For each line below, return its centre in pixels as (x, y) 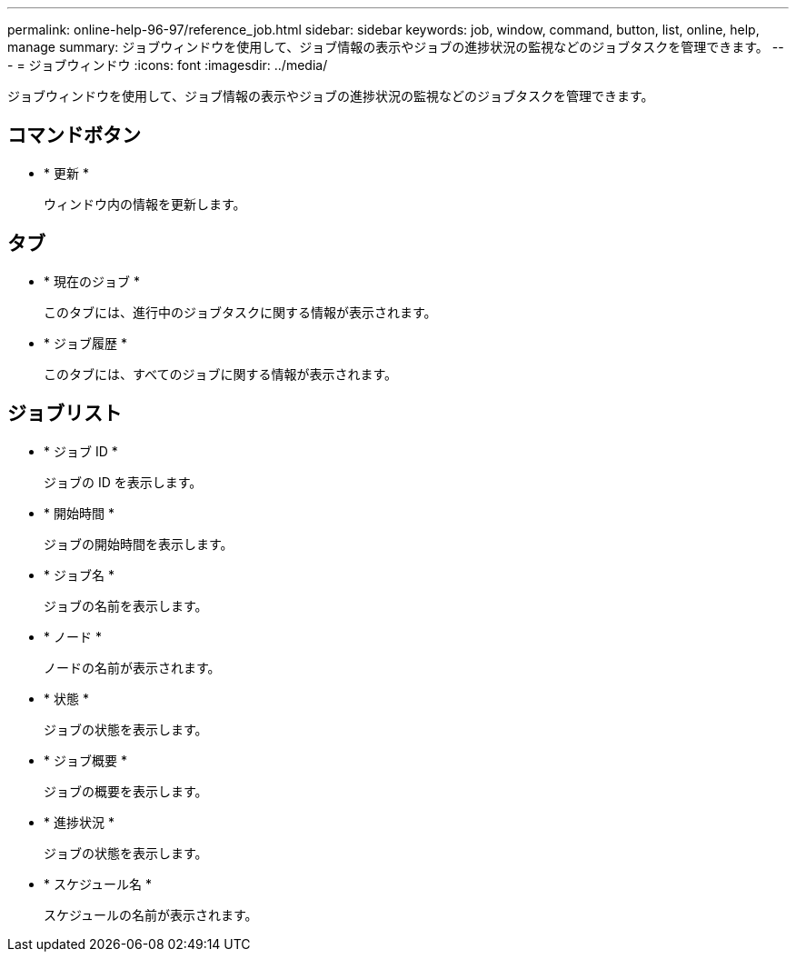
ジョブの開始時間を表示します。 (139, 544)
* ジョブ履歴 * (85, 343)
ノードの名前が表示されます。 (132, 667)
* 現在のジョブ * (92, 281)
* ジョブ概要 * (85, 760)
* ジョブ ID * (81, 451)
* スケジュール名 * (98, 884)
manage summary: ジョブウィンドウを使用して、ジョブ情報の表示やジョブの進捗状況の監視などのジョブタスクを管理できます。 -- (396, 47)
